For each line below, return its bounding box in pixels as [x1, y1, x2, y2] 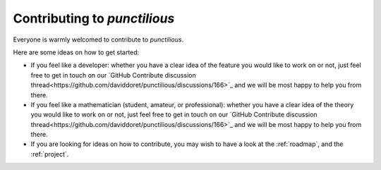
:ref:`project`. [30, 150, 69, 158]
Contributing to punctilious [13, 11, 175, 26]
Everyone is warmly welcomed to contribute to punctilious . [13, 35, 184, 44]
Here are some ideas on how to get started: [13, 48, 140, 56]
